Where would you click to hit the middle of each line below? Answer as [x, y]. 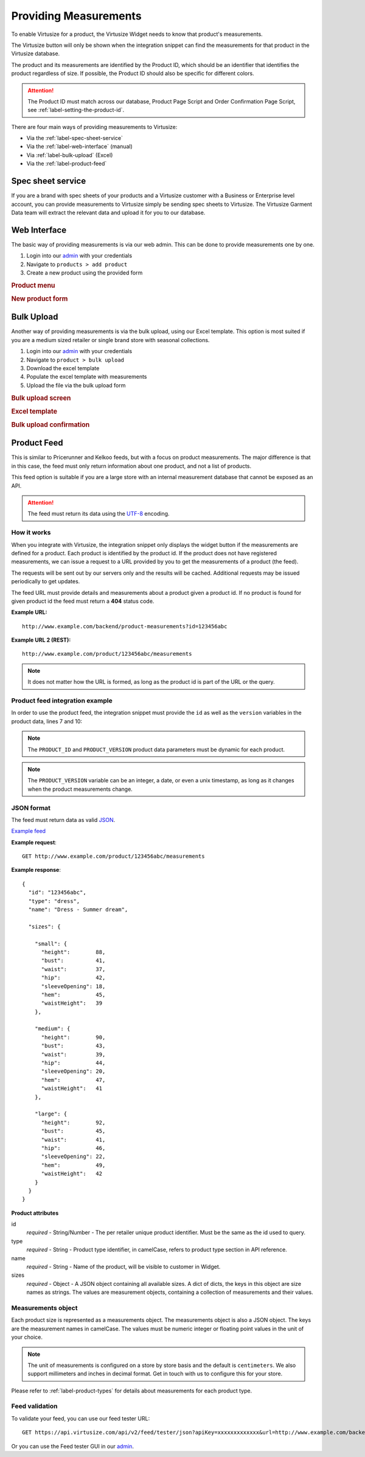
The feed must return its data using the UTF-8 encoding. [99, 514]
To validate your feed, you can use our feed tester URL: [81, 1418]
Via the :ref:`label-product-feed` [67, 164]
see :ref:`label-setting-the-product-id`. [76, 110]
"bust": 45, [73, 1131]
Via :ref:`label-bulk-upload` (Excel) [70, 155]
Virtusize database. [36, 54]
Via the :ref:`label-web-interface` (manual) [80, 147]
